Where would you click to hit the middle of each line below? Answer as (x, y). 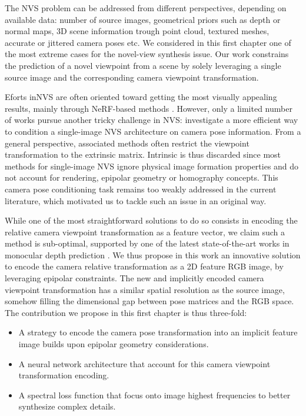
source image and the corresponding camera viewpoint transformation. (132, 77)
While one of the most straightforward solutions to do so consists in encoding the (151, 220)
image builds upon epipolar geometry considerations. (114, 344)
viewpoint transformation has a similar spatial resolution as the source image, (145, 289)
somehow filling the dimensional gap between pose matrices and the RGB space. (149, 301)
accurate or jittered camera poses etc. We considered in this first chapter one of (148, 42)
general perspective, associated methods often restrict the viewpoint (127, 143)
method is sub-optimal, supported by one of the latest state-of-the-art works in (147, 243)
